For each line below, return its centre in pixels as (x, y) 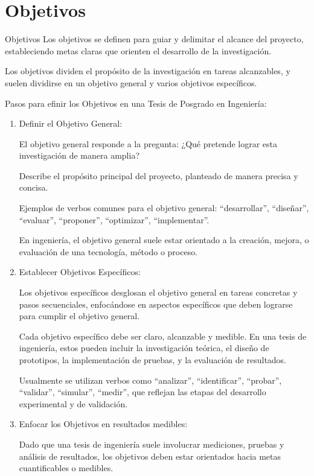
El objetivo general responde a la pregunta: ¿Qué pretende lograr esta (148, 143)
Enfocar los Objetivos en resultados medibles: (103, 424)
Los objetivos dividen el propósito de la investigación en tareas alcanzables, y (148, 71)
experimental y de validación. (73, 403)
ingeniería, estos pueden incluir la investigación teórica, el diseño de (144, 348)
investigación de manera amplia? (79, 155)
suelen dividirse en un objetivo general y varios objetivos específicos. (131, 82)
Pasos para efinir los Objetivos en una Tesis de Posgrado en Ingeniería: (136, 103)
